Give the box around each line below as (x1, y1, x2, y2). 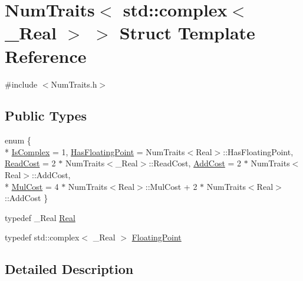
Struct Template (119, 21, 255, 45)
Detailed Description (5, 260, 134, 278)
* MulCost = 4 (5, 180, 59, 192)
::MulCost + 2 (145, 180, 197, 192)
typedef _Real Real (5, 211, 75, 223)
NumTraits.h (51, 78, 97, 90)
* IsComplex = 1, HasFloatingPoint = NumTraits (5, 145, 185, 158)
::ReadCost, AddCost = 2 (149, 157, 242, 169)
